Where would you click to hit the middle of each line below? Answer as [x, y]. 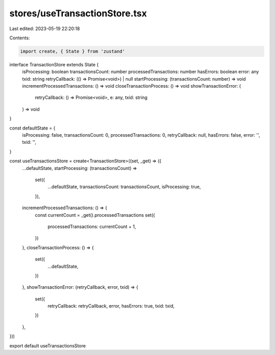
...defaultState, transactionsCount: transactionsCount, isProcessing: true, [124, 187]
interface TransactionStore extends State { [54, 64]
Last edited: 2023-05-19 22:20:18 [45, 29]
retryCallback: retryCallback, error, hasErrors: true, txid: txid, [111, 306]
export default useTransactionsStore [48, 346]
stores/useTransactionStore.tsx [78, 13]
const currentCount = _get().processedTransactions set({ [95, 215]
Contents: [20, 38]
